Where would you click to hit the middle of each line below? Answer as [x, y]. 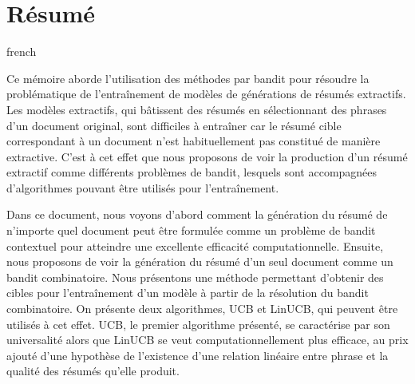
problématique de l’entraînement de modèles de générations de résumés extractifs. [206, 94]
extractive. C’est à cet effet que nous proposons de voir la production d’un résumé [207, 156]
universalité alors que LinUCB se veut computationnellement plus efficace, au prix [207, 340]
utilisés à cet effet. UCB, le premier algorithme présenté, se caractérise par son [198, 324]
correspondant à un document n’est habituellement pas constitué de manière [194, 141]
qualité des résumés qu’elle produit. [93, 371]
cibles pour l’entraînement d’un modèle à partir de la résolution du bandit [188, 293]
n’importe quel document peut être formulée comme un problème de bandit [191, 230]
